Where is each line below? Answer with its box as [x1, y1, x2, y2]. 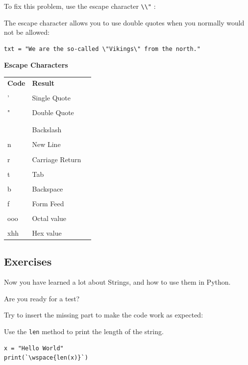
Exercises [4, 254, 52, 269]
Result [32, 77, 54, 88]
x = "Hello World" [4, 344, 64, 352]
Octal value [32, 213, 67, 223]
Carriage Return [32, 154, 81, 164]
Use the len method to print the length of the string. [4, 326, 164, 337]
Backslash [32, 124, 62, 135]
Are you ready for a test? [4, 293, 80, 303]
